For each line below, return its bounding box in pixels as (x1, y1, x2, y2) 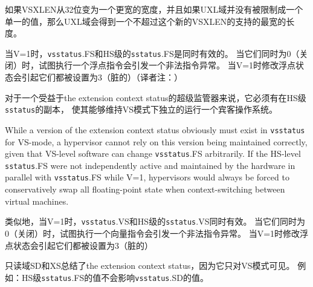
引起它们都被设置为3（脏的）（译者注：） (21, 71, 182, 84)
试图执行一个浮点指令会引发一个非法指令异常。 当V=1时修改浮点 (38, 59, 296, 71)
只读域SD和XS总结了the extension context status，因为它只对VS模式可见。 (5, 259, 295, 272)
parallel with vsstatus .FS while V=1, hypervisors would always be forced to (5, 171, 289, 183)
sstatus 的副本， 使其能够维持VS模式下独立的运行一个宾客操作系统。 (5, 103, 278, 116)
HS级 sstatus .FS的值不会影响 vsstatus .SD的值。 (21, 271, 208, 283)
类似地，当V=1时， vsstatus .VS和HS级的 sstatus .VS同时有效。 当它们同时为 (5, 215, 306, 228)
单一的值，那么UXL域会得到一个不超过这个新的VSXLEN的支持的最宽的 (5, 15, 286, 27)
